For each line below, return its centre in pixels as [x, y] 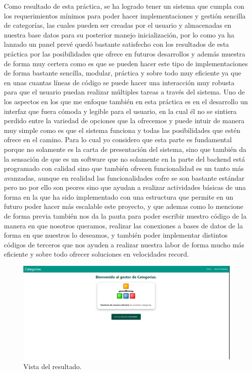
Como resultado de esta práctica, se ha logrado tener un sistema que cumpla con [124, 6]
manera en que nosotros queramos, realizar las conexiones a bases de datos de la [124, 225]
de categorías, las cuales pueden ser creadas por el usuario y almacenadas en [118, 25]
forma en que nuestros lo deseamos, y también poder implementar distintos [116, 235]
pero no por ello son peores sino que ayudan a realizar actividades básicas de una [125, 187]
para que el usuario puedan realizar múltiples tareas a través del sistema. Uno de [125, 92]
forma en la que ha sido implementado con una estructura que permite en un [119, 196]
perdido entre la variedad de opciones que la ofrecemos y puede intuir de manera [124, 121]
